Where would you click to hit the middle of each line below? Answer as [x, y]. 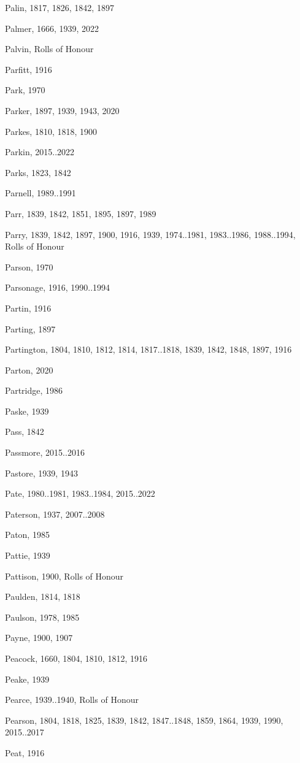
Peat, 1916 [25, 752]
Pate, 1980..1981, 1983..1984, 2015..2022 [80, 493]
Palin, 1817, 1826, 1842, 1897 [60, 7]
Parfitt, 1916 [29, 69]
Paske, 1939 [27, 411]
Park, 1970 [25, 90]
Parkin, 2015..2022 [40, 152]
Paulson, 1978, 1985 [42, 617]
